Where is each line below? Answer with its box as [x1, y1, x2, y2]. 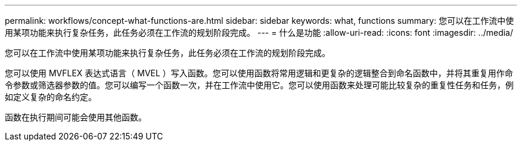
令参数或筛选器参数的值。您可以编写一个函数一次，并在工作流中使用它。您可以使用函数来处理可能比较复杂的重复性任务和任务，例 [5, 80, 514, 90]
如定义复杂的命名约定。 [5, 92, 97, 102]
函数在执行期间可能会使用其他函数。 [5, 112, 147, 122]
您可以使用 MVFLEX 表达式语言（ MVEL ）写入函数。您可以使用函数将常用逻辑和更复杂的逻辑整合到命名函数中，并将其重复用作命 [5, 68, 513, 78]
